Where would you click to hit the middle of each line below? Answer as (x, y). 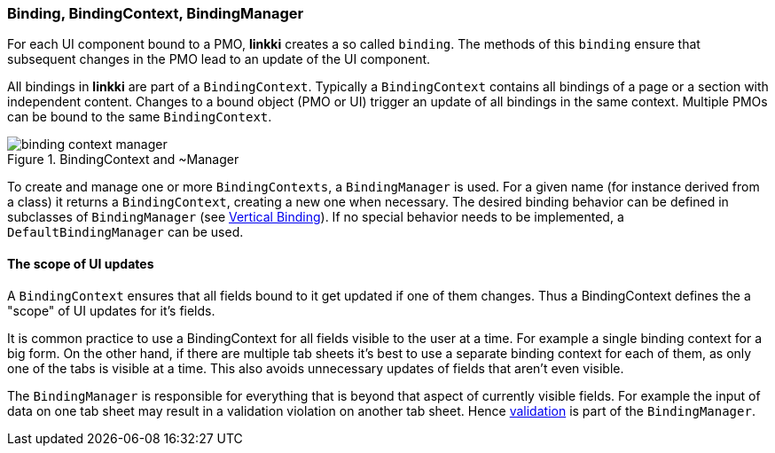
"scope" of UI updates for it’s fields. (111, 310)
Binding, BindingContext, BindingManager (156, 13)
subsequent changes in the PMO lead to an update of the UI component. (219, 59)
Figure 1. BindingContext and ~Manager (123, 160)
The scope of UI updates (81, 263)
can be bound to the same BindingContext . (140, 117)
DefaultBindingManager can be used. (125, 232)
